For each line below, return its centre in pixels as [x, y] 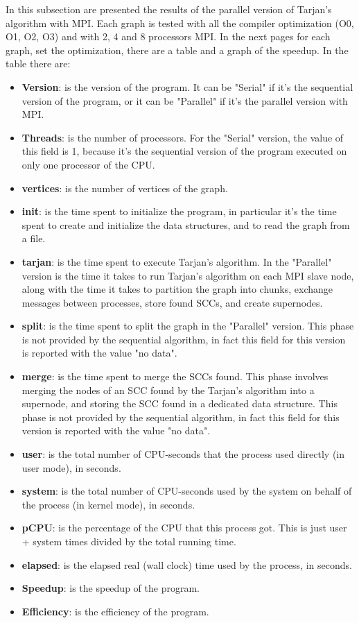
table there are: [38, 63]
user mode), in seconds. [71, 467]
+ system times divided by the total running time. [129, 541]
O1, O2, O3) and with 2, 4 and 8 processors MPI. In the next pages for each [168, 36]
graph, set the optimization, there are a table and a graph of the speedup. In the [177, 50]
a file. [34, 238]
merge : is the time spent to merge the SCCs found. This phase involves [175, 376]
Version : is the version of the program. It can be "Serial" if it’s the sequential [187, 86]
